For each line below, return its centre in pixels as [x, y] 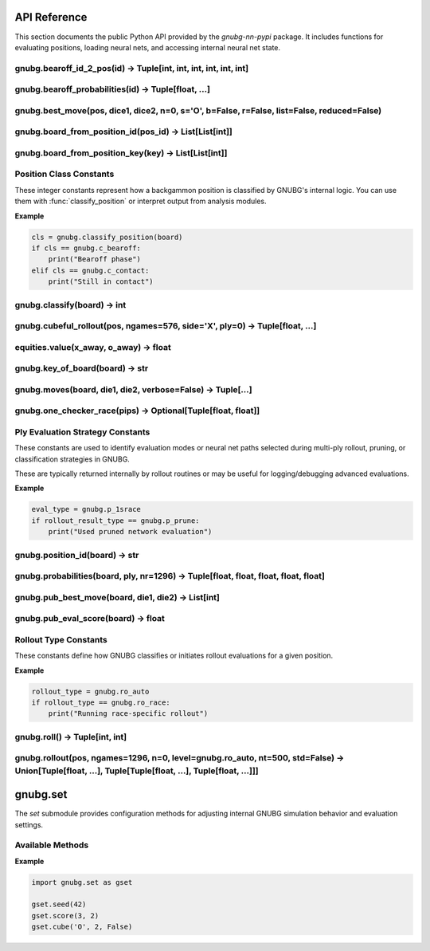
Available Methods [52, 845]
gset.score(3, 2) [65, 916]
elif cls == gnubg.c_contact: [90, 270]
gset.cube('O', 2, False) [82, 927]
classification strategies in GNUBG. [72, 459]
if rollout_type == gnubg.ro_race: [101, 702]
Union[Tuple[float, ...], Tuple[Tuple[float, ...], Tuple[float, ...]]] [137, 771]
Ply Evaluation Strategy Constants [82, 432]
